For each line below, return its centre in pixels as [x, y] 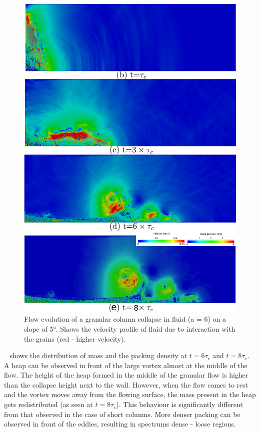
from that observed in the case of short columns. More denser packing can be [122, 414]
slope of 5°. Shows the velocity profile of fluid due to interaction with [130, 328]
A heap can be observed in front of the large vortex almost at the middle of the [126, 365]
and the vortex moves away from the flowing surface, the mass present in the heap [130, 394]
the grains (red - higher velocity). [75, 338]
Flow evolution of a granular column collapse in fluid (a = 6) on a [125, 319]
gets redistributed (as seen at [48, 404]
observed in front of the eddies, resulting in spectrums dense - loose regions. [120, 424]
